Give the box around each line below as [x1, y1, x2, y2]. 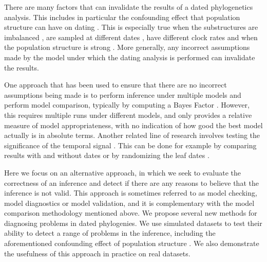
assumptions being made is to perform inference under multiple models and [4, 89, 241, 100]
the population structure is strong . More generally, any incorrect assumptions [4, 42, 250, 53]
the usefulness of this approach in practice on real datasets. [4, 248, 190, 258]
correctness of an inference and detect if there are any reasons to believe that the [4, 177, 259, 188]
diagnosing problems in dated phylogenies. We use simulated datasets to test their [4, 217, 262, 228]
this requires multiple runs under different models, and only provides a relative [4, 109, 252, 120]
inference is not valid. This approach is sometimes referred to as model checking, [4, 187, 257, 198]
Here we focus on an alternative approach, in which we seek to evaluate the [4, 167, 241, 178]
